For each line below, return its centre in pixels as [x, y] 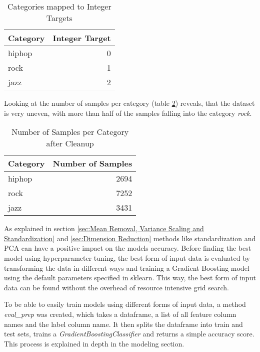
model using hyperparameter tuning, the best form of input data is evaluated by [127, 257]
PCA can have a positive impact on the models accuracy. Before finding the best [128, 248]
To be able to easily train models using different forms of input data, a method [125, 304]
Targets [59, 18]
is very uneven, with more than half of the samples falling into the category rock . [128, 113]
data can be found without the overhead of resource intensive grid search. [116, 287]
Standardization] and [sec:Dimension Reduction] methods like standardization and [130, 238]
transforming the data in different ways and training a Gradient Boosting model [127, 268]
